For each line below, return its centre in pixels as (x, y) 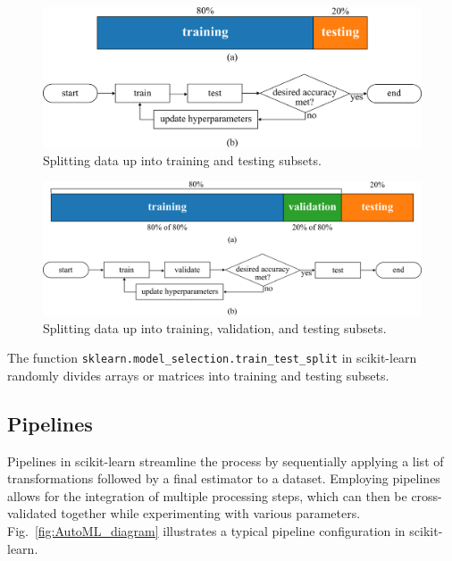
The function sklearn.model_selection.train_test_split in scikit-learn (212, 358)
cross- (427, 495)
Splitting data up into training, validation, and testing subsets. (215, 327)
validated (32, 513)
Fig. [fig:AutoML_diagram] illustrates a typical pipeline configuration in (206, 531)
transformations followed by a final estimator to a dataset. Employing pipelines (224, 478)
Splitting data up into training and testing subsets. (182, 159)
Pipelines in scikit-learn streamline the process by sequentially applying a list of (226, 461)
